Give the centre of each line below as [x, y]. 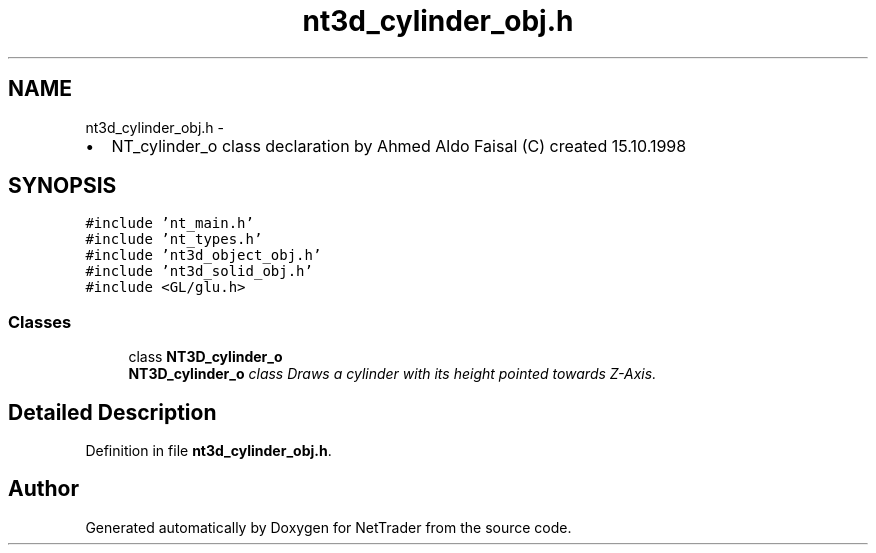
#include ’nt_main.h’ [169, 223]
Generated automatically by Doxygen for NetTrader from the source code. [328, 527]
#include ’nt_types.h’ [174, 239]
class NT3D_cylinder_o [205, 357]
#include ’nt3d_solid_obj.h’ [199, 271]
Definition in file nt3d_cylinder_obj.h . [208, 451]
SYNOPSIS [62, 186]
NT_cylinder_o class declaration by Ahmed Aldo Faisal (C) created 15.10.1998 [399, 145]
